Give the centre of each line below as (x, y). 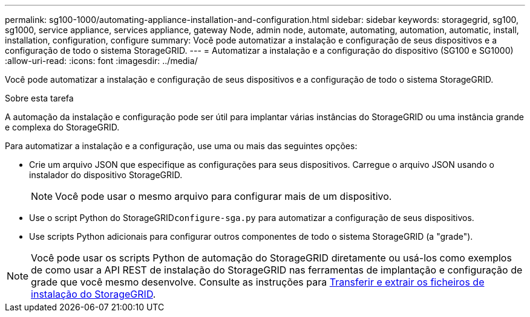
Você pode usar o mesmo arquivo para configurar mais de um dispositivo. (224, 196)
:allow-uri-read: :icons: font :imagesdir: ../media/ (101, 61)
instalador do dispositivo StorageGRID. (106, 175)
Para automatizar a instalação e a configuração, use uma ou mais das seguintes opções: (181, 146)
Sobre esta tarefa (39, 98)
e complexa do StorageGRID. (62, 127)
